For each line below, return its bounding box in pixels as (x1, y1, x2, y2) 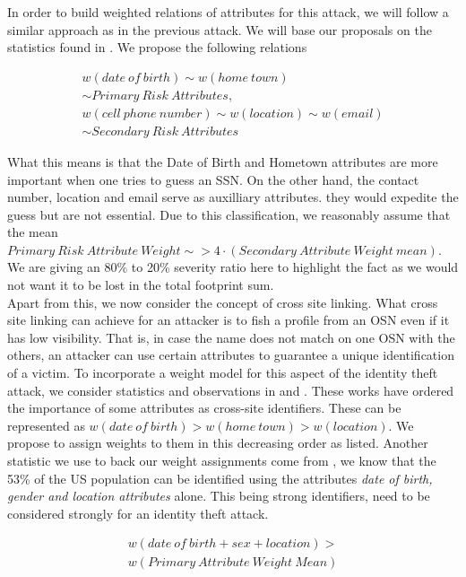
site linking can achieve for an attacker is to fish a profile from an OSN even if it (7, 310, 450, 329)
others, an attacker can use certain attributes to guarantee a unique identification (7, 345, 454, 364)
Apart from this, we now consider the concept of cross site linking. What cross (7, 293, 438, 311)
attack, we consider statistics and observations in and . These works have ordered (7, 380, 454, 399)
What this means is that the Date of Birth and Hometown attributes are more (7, 152, 438, 170)
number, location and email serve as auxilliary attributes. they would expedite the (7, 188, 459, 206)
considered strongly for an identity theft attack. (7, 503, 269, 522)
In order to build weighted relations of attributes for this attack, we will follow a (7, 3, 449, 21)
